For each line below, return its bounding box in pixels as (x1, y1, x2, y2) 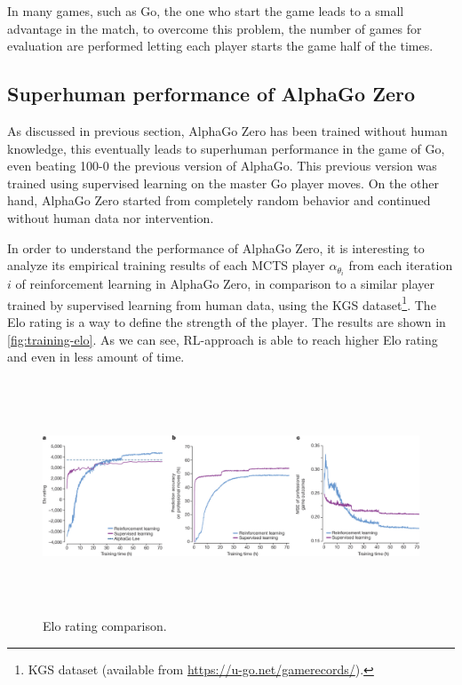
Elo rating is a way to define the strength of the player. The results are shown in (7, 313, 446, 331)
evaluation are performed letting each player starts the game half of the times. (7, 36, 434, 55)
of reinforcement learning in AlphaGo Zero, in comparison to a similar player (15, 275, 434, 293)
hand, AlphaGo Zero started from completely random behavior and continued (7, 191, 431, 210)
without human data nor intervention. (7, 208, 214, 227)
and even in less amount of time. (7, 347, 185, 366)
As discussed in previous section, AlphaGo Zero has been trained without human (7, 121, 448, 139)
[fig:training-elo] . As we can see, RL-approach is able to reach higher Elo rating (7, 330, 438, 348)
